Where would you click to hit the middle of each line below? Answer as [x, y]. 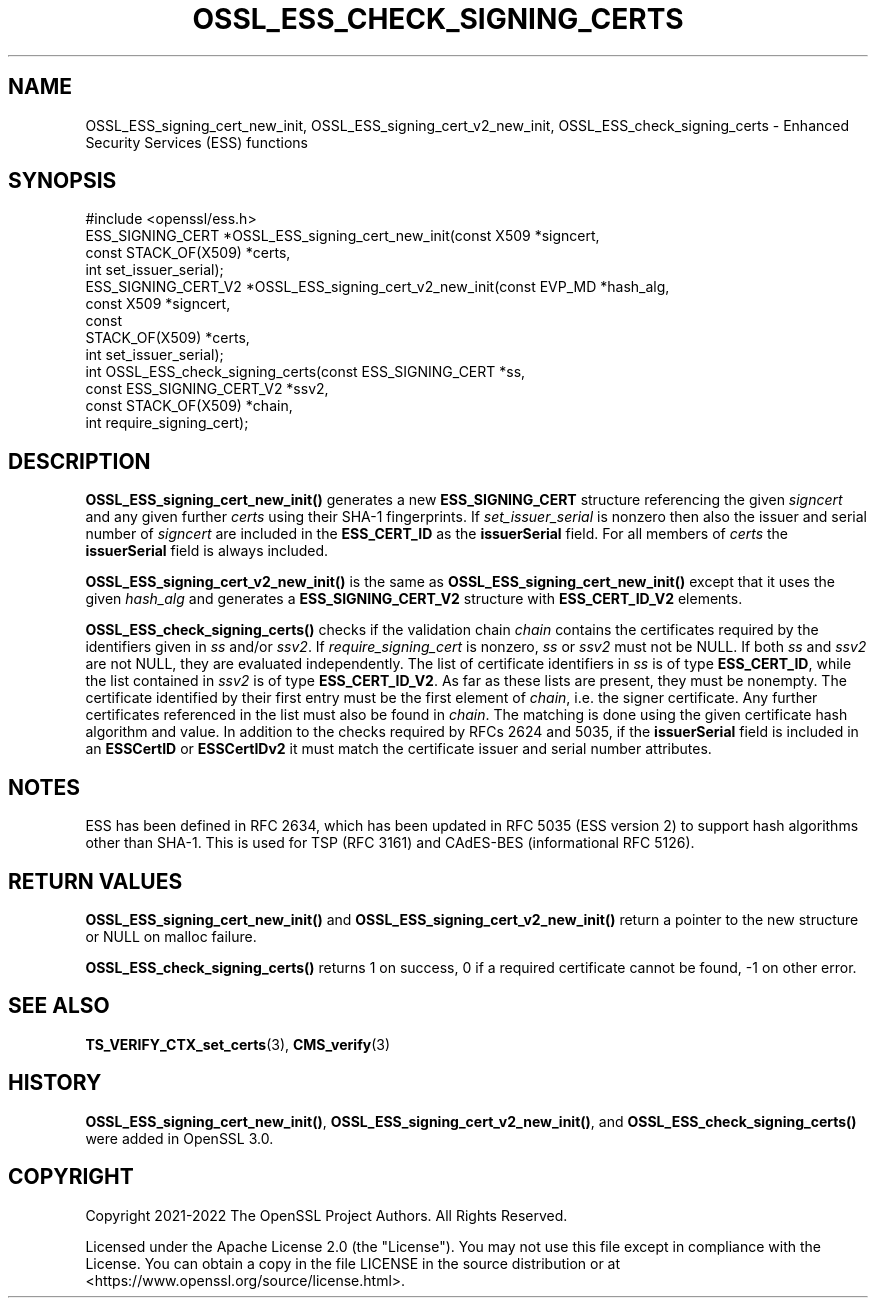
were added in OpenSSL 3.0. [179, 1138]
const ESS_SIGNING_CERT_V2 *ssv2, [207, 389]
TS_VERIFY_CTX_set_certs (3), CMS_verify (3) [238, 1044]
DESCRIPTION [79, 461]
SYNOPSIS [62, 181]
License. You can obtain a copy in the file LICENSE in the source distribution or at [353, 1263]
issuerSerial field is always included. [207, 551]
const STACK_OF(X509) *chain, [189, 406]
